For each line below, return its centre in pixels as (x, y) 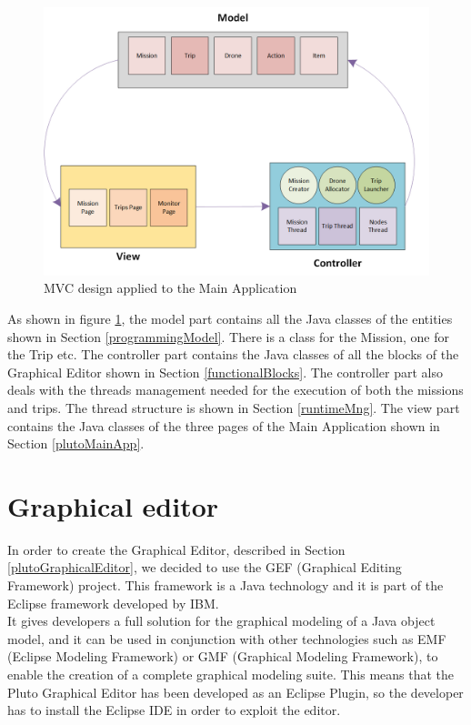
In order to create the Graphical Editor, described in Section (176, 549)
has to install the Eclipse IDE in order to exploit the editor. (174, 710)
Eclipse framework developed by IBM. (113, 603)
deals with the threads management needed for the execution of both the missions (235, 390)
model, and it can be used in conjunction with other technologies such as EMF (227, 638)
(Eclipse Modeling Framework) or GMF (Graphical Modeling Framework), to (223, 656)
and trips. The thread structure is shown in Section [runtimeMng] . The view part (234, 407)
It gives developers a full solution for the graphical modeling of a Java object (221, 621)
